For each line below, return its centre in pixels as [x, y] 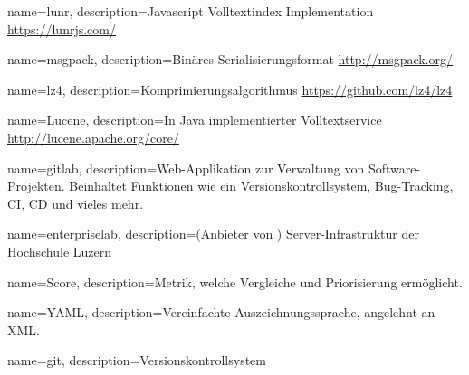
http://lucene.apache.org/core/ [93, 137]
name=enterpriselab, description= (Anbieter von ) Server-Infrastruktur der [213, 234]
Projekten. [36, 186]
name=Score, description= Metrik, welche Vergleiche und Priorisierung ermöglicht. [235, 281]
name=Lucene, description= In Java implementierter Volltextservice [195, 120]
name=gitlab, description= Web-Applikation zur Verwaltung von [186, 168]
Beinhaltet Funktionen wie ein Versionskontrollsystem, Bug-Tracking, [261, 186]
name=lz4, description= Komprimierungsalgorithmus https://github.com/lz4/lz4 [230, 89]
